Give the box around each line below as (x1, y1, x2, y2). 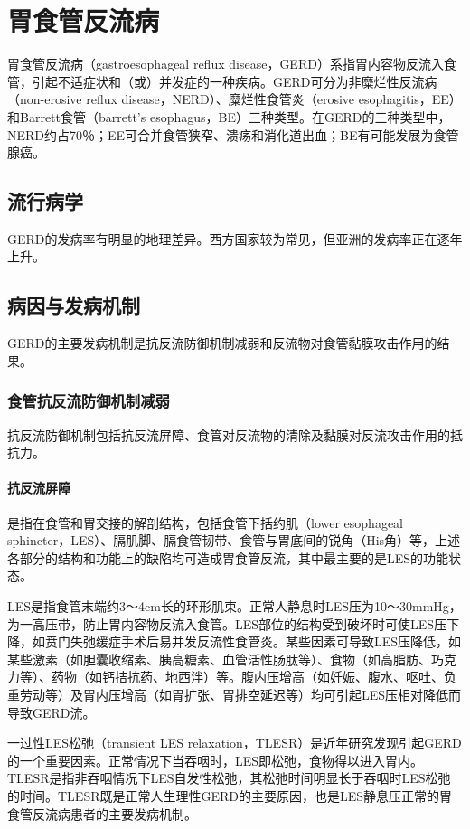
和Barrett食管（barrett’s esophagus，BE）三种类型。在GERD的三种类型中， (7, 107, 451, 126)
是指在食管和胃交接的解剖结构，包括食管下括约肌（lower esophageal (7, 513, 403, 532)
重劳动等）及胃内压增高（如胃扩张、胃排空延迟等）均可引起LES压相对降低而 (7, 685, 462, 704)
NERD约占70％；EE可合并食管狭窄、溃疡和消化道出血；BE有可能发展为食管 (7, 125, 459, 144)
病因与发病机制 (7, 291, 140, 319)
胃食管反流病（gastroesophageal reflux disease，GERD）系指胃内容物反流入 (7, 54, 444, 73)
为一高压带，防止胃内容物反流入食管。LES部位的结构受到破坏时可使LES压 (7, 614, 447, 633)
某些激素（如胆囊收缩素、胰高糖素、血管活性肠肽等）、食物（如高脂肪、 (7, 649, 431, 668)
